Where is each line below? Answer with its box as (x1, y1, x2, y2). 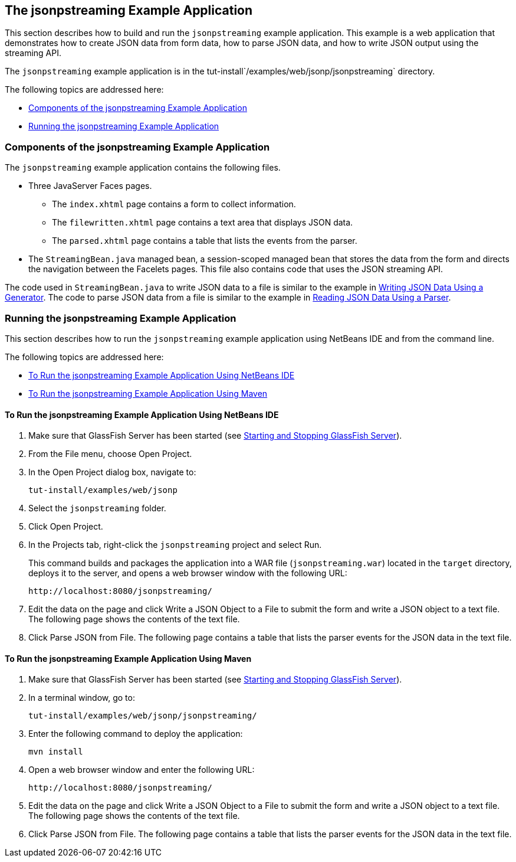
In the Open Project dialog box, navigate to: (28, 467, 196, 478)
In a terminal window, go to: (28, 693, 135, 703)
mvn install (28, 747, 83, 757)
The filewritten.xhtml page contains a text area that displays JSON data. (52, 217, 353, 228)
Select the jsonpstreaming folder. (28, 503, 166, 514)
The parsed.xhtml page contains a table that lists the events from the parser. (52, 236, 357, 246)
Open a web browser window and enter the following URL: (28, 765, 255, 775)
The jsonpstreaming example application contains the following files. (5, 162, 281, 173)
